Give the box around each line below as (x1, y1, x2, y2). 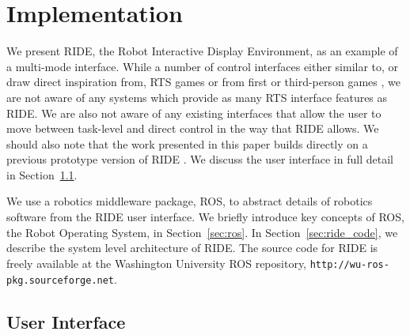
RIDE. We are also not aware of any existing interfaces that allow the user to (6, 104, 382, 121)
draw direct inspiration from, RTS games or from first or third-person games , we (6, 73, 401, 90)
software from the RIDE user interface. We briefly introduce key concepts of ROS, (6, 209, 404, 225)
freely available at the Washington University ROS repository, (6, 254, 307, 271)
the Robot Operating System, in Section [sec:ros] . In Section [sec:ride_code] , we (6, 224, 398, 240)
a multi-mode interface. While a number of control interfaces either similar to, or (6, 58, 399, 74)
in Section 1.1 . (6, 166, 78, 183)
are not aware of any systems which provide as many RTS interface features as (6, 88, 388, 105)
